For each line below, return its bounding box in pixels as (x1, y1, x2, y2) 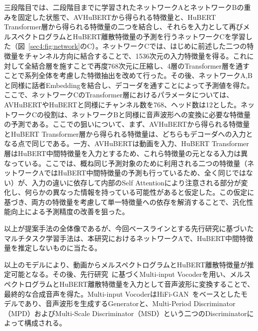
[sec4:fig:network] (28, 41, 80, 51)
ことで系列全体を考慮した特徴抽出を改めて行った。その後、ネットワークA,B (4, 70, 253, 81)
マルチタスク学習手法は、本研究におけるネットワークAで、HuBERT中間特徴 (4, 233, 253, 243)
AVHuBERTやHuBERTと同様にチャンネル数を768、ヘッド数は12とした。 (4, 99, 241, 109)
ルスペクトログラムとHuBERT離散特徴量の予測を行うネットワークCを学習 (4, 31, 246, 41)
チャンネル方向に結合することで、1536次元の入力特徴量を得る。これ (24, 50, 247, 61)
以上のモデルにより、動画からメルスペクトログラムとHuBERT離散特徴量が (4, 259, 247, 269)
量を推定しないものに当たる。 (4, 243, 101, 253)
